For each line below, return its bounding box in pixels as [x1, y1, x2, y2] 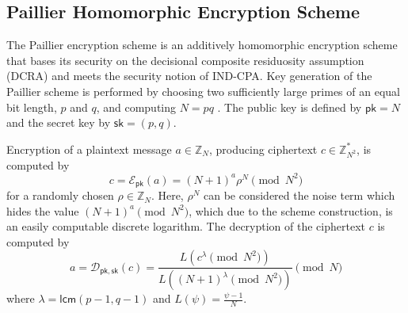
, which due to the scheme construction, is [189, 202, 393, 219]
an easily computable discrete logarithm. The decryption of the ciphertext [6, 218, 365, 235]
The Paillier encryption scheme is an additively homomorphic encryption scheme [6, 36, 398, 53]
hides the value [6, 202, 79, 219]
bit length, [6, 98, 57, 115]
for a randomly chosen [6, 187, 114, 204]
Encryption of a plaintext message [6, 140, 172, 157]
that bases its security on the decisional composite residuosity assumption [6, 52, 364, 68]
